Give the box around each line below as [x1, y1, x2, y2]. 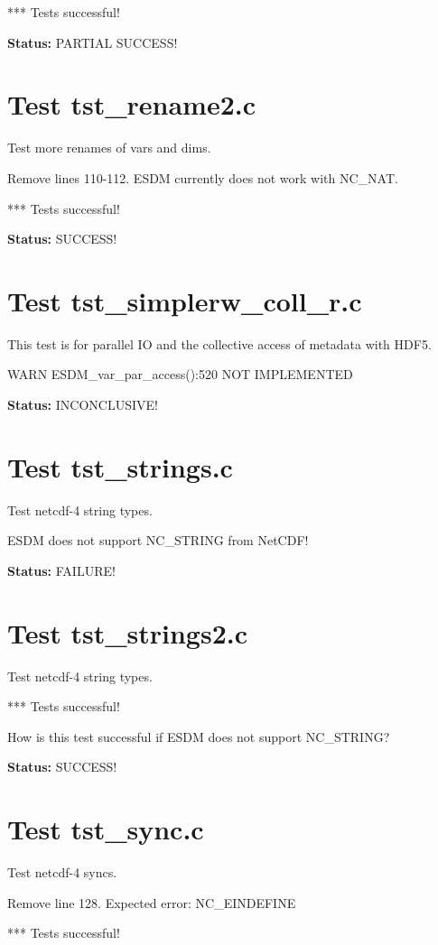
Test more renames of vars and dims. [7, 138, 211, 157]
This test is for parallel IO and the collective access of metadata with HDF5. [7, 334, 432, 353]
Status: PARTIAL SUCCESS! [7, 32, 178, 51]
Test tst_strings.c [7, 448, 233, 485]
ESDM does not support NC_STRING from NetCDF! [7, 531, 309, 550]
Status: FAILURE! [7, 561, 116, 579]
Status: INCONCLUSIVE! [7, 395, 158, 413]
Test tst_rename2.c [7, 86, 256, 123]
